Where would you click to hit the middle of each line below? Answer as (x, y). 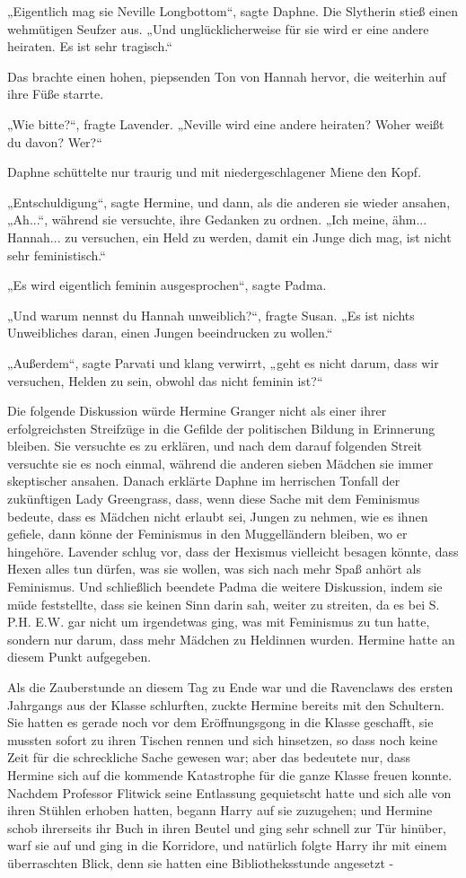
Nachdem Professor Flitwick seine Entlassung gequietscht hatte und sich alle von (229, 792)
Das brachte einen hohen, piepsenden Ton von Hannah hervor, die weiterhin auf (227, 76)
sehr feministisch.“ (57, 255)
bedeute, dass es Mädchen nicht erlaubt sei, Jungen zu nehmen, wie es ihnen (218, 516)
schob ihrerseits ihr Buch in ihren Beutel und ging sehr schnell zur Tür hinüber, (227, 827)
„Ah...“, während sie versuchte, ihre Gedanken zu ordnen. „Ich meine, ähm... (217, 219)
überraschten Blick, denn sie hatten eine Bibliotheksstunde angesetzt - (201, 862)
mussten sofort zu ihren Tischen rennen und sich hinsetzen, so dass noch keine (223, 739)
